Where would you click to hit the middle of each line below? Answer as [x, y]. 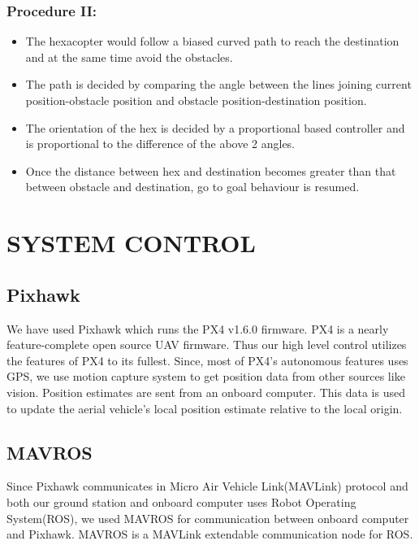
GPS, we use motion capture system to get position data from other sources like [206, 376]
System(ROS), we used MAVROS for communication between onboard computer [208, 518]
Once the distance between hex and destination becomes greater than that [211, 170]
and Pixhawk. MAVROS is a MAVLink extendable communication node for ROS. [210, 534]
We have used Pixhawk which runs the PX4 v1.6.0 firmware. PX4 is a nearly [198, 328]
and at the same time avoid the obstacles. [129, 57]
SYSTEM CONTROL [131, 243]
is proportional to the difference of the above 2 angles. [160, 144]
